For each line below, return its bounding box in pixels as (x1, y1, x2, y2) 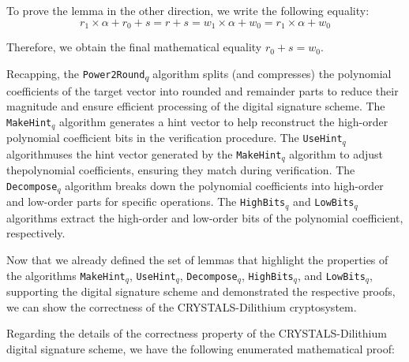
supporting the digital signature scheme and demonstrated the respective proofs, (6, 283, 396, 300)
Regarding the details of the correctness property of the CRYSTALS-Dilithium (6, 325, 387, 341)
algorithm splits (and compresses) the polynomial (152, 65, 392, 81)
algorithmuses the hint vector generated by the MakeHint (6, 145, 282, 162)
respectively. (6, 225, 66, 241)
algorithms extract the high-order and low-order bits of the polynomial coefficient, (6, 209, 403, 226)
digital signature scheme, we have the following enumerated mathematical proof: (6, 340, 395, 356)
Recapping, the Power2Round (6, 65, 145, 81)
